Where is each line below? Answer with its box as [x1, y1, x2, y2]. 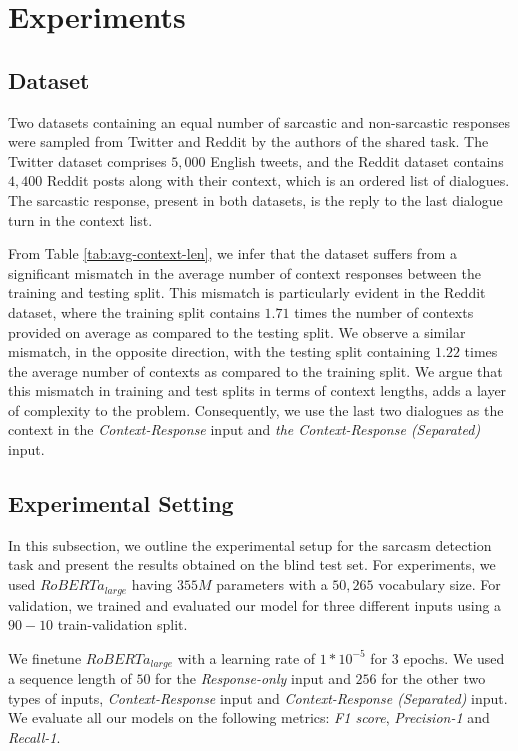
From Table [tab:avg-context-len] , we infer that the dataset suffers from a [8, 243, 457, 264]
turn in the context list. [8, 209, 153, 230]
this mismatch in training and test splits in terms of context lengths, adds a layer [8, 380, 507, 401]
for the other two [381, 668, 486, 689]
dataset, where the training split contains [8, 301, 260, 322]
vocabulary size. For [378, 574, 501, 595]
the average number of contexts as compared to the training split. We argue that [8, 360, 503, 381]
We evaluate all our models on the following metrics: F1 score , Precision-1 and [8, 707, 490, 728]
